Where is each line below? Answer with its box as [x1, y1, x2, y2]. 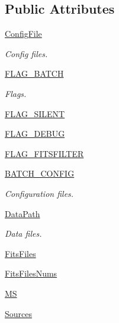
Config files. [5, 47, 48, 59]
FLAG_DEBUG [5, 127, 65, 140]
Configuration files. [5, 187, 74, 199]
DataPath [5, 207, 40, 219]
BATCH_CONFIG [5, 167, 75, 180]
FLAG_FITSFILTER [5, 147, 84, 159]
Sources [5, 307, 33, 319]
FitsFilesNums [5, 267, 57, 280]
